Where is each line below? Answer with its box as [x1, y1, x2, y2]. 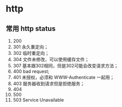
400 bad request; [13, 68, 49, 74]
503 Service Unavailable [13, 97, 65, 103]
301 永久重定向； [13, 44, 48, 50]
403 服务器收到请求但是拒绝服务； [13, 81, 85, 86]
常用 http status [6, 24, 56, 33]
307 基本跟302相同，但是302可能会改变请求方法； [13, 63, 118, 68]
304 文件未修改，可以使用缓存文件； [13, 56, 90, 62]
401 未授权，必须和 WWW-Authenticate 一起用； [13, 74, 115, 80]
